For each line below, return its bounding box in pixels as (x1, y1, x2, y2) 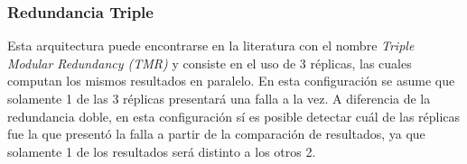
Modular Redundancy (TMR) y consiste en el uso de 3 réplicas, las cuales (7, 53, 412, 72)
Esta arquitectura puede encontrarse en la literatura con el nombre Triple (7, 36, 415, 55)
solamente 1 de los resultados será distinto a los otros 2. (7, 141, 316, 160)
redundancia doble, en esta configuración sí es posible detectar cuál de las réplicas (7, 106, 461, 125)
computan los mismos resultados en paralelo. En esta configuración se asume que (7, 71, 455, 90)
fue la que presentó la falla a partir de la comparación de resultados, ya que (7, 124, 425, 143)
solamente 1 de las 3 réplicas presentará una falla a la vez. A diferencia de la (7, 89, 431, 107)
